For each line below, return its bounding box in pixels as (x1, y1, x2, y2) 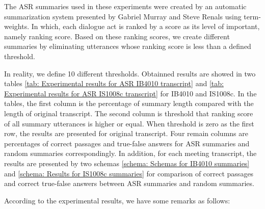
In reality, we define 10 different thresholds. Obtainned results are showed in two (4, 68, 256, 79)
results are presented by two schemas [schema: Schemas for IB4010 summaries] (4, 158, 250, 168)
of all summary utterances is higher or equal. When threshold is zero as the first (4, 118, 254, 128)
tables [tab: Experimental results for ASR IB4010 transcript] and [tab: (4, 78, 224, 89)
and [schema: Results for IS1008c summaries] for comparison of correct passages (4, 168, 254, 178)
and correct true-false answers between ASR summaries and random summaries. (4, 178, 254, 189)
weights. (4, 21, 30, 32)
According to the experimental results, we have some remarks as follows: (4, 195, 230, 205)
